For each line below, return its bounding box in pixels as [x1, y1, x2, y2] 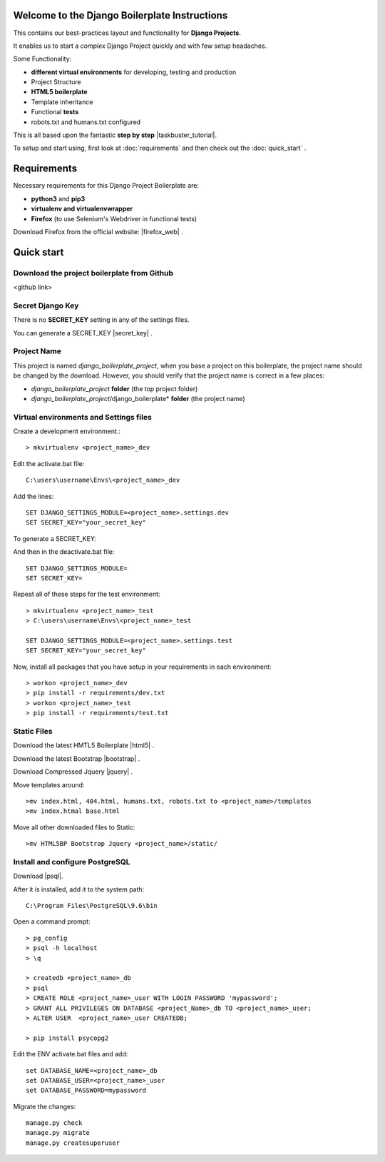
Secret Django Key [13, 300, 79, 310]
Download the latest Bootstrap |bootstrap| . [13, 754, 140, 763]
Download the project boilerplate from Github [13, 268, 174, 278]
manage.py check [26, 1119, 83, 1127]
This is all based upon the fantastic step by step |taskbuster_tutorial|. [13, 131, 217, 139]
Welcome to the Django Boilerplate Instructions [13, 9, 228, 21]
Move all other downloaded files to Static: [13, 823, 135, 832]
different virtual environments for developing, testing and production [31, 68, 237, 76]
